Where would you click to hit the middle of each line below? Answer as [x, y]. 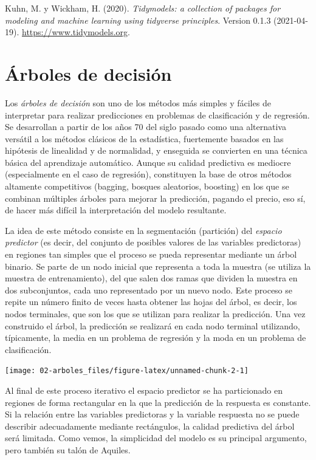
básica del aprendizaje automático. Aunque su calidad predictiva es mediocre [148, 162]
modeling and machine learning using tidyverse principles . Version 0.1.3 [138, 20]
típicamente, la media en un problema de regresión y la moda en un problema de [156, 338]
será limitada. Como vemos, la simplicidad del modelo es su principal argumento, [156, 438]
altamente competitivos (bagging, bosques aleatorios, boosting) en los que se [147, 186]
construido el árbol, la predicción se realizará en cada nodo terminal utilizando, [153, 325]
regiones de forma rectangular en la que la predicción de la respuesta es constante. [158, 402]
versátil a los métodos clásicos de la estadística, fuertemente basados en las [144, 138]
